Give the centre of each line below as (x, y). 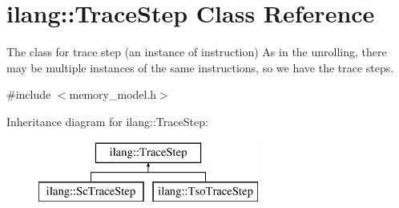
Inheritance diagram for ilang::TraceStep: (107, 121)
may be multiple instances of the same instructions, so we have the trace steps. (200, 67)
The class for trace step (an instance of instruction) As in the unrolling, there (197, 52)
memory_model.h (113, 94)
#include (29, 94)
